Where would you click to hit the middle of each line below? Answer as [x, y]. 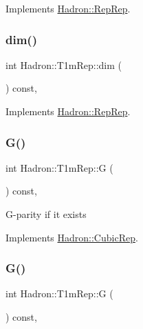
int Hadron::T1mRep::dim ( [64, 64]
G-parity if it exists [46, 214]
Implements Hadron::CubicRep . [72, 237]
